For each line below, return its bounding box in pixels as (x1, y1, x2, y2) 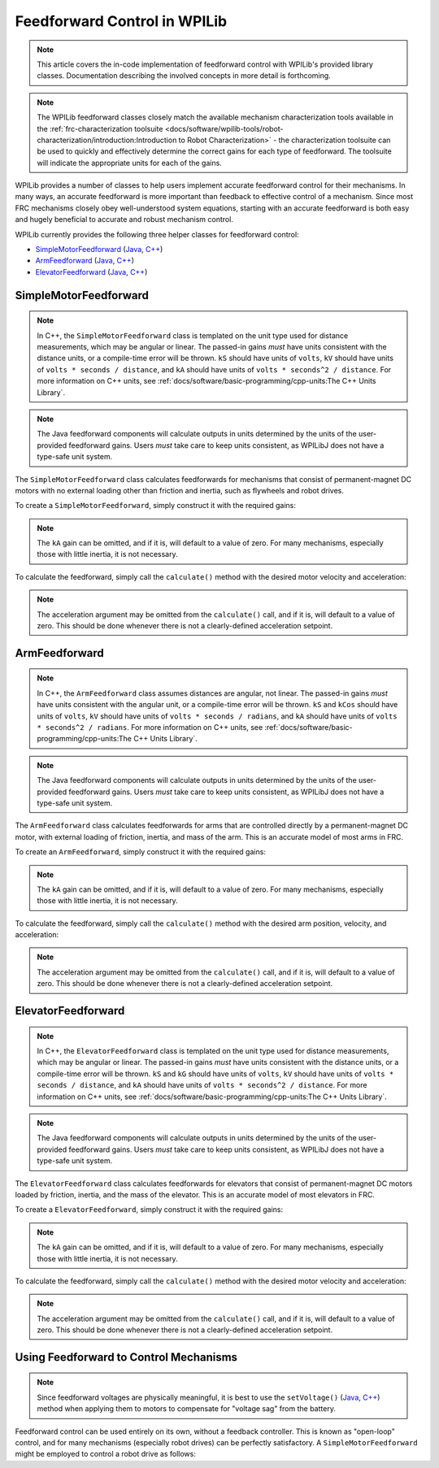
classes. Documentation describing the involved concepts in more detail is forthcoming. (37, 71, 331, 80)
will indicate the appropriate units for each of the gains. (37, 158, 223, 167)
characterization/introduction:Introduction (37, 135, 177, 145)
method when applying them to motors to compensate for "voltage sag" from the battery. (37, 1404, 337, 1414)
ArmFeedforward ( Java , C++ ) (35, 256, 134, 266)
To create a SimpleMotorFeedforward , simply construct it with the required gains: (15, 501, 297, 510)
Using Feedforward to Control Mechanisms (15, 1350, 238, 1364)
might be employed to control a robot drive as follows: (15, 1449, 197, 1459)
